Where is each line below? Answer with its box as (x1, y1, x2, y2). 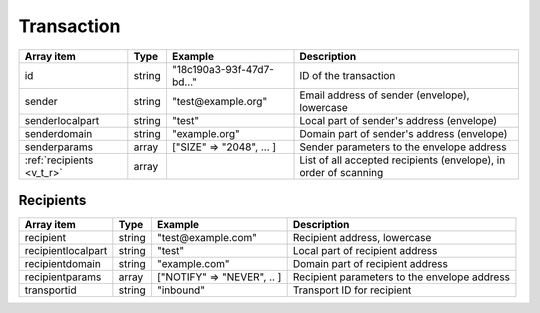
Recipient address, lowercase (292, 231, 432, 245)
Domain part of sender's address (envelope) (299, 126, 508, 140)
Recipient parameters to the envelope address (292, 270, 510, 284)
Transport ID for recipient (292, 283, 412, 297)
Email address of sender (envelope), (299, 88, 470, 102)
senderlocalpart (24, 113, 100, 127)
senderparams (24, 140, 94, 154)
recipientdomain (24, 257, 102, 271)
